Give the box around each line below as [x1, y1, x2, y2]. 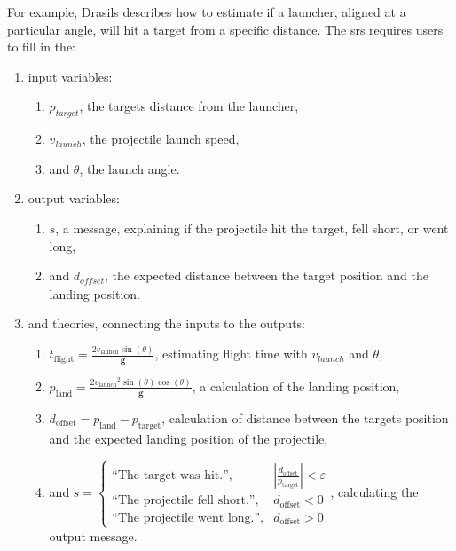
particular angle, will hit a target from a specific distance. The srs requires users [7, 20, 444, 38]
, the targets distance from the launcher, [79, 97, 299, 115]
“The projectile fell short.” [112, 494, 256, 508]
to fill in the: [7, 37, 76, 56]
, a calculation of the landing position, [192, 376, 400, 395]
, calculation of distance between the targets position [161, 408, 449, 427]
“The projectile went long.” [112, 511, 261, 524]
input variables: [28, 67, 113, 85]
